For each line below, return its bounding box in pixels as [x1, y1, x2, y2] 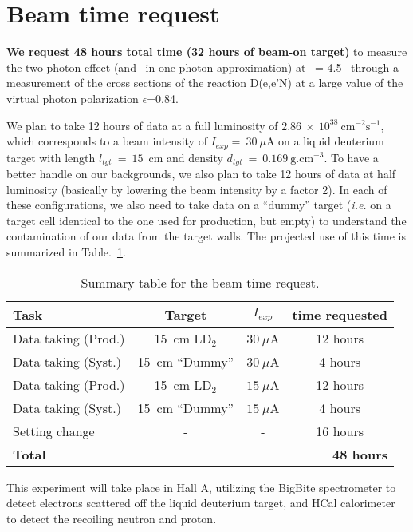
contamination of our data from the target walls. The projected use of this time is [6, 228, 406, 244]
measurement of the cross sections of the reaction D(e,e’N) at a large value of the [6, 74, 403, 91]
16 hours [316, 421, 364, 440]
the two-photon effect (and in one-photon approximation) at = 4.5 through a [6, 58, 399, 75]
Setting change [13, 421, 95, 440]
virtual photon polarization [6, 89, 139, 106]
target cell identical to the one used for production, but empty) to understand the [6, 212, 407, 228]
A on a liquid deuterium [265, 133, 384, 149]
